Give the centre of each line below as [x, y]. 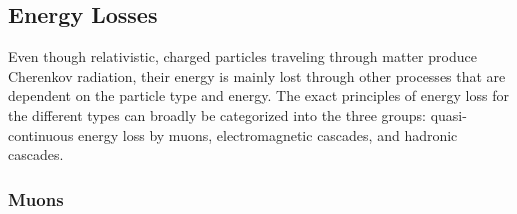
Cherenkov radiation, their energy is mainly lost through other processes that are [257, 75]
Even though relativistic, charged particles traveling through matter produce [242, 56]
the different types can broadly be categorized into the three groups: [217, 114]
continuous [41, 134]
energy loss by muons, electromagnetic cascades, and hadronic [268, 134]
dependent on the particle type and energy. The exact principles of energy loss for [258, 95]
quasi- [448, 114]
